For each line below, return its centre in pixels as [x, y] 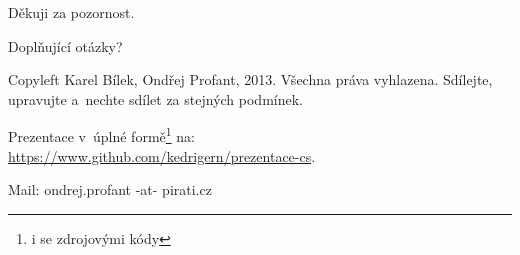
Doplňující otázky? [65, 45]
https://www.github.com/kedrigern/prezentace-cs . [162, 155]
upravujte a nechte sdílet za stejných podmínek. [155, 98]
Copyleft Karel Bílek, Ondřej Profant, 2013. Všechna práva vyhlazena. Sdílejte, [250, 79]
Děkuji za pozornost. [71, 12]
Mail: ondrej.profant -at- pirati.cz [110, 189]
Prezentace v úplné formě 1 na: [101, 135]
